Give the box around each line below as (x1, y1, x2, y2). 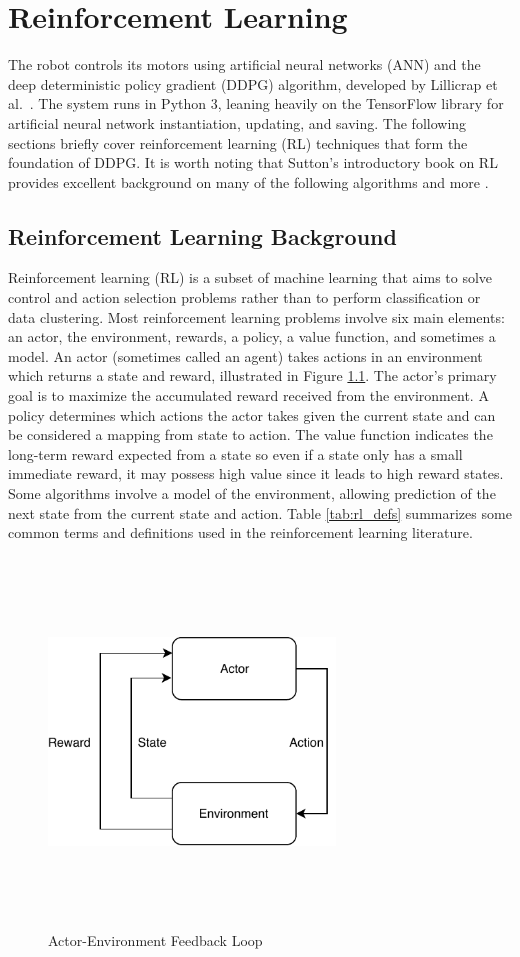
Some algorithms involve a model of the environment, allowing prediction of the (8, 483, 496, 504)
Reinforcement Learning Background (8, 220, 397, 251)
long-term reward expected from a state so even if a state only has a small (8, 443, 463, 464)
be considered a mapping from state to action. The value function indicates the (8, 424, 493, 445)
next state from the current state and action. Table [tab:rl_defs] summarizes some (8, 502, 512, 523)
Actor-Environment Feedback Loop (48, 929, 263, 950)
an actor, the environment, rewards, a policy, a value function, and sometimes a (8, 326, 496, 347)
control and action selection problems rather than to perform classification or (8, 287, 481, 308)
